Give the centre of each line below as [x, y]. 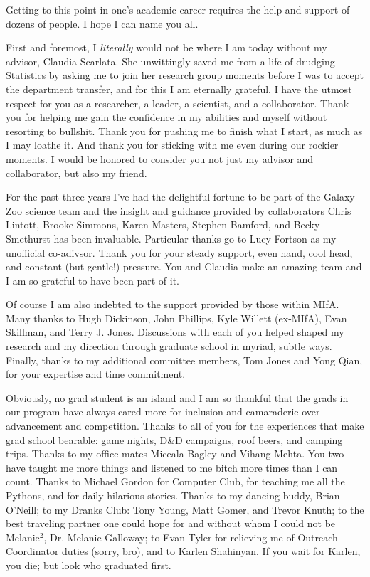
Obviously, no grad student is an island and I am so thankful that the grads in [177, 397]
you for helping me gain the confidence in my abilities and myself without [166, 117]
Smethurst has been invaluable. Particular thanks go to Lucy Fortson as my [171, 238]
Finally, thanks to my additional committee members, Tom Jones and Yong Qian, [184, 360]
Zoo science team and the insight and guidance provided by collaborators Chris [179, 210]
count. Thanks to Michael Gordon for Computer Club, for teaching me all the [175, 481]
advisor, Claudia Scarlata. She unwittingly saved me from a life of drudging [170, 61]
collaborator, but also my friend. [76, 173]
